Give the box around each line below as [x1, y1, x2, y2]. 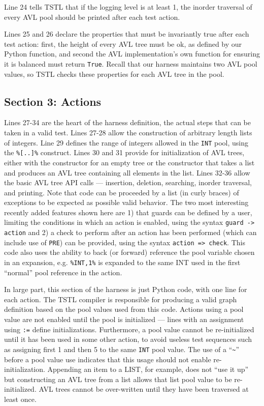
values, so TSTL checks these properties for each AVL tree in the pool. [4, 68, 224, 79]
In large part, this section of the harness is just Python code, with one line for [4, 284, 247, 295]
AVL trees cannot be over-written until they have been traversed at [39, 384, 249, 394]
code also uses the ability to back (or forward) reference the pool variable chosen [4, 247, 255, 257]
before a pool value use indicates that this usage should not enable [4, 354, 211, 364]
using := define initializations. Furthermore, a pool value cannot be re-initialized [4, 324, 254, 334]
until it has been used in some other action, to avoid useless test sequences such [4, 334, 252, 344]
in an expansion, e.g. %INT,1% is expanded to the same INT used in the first [4, 257, 241, 268]
